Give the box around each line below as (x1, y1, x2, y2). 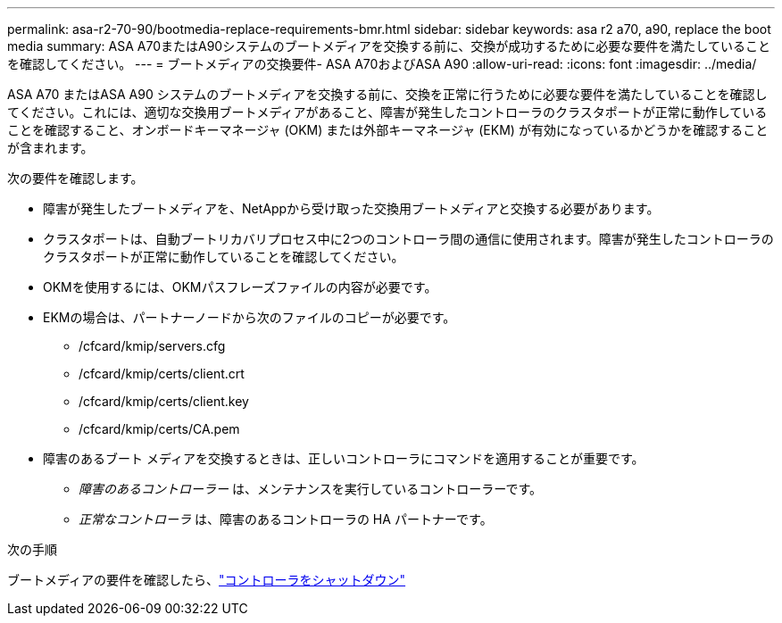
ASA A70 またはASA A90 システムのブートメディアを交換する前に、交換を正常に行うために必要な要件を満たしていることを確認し (7, 87, 768, 102)
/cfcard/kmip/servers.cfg (79, 338, 226, 353)
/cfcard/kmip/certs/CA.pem (79, 421, 240, 436)
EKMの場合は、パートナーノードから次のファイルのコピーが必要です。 (43, 310, 456, 325)
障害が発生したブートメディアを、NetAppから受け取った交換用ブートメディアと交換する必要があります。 (43, 201, 660, 216)
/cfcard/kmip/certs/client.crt (79, 366, 245, 381)
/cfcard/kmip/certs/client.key (79, 394, 249, 409)
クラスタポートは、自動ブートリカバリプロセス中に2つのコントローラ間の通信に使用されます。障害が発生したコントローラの (43, 231, 774, 246)
